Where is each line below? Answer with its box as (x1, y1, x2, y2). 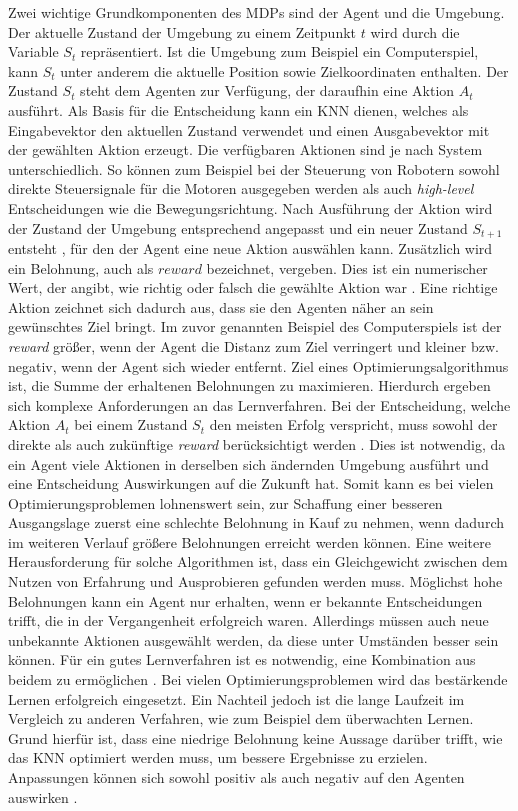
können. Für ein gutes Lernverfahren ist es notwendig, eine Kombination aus (8, 649, 476, 670)
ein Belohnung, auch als (8, 257, 154, 278)
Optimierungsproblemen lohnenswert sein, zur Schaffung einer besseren (8, 492, 443, 513)
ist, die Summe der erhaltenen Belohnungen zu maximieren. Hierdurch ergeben (8, 375, 491, 396)
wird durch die (370, 21, 460, 42)
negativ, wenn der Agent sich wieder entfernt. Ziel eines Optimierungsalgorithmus (8, 355, 509, 376)
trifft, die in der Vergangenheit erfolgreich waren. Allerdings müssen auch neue (8, 610, 489, 631)
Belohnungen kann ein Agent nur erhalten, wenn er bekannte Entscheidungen (8, 590, 483, 611)
